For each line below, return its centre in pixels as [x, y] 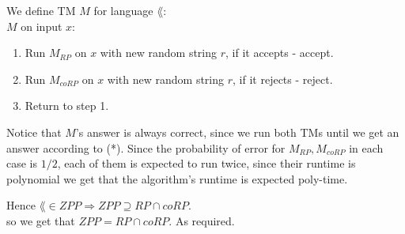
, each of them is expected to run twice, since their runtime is [206, 163]
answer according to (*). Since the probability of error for [146, 147]
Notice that [34, 132]
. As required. [202, 220]
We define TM [41, 10]
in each [366, 147]
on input [42, 26]
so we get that [41, 220]
